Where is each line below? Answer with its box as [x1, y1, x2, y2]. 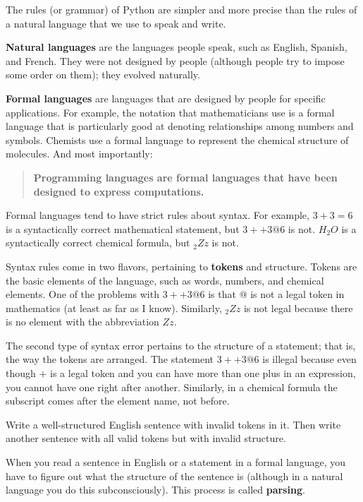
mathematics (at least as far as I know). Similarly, [6, 300, 222, 315]
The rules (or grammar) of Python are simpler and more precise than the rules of [6, 2, 357, 16]
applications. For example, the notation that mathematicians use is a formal [6, 104, 335, 119]
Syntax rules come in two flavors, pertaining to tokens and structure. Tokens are [6, 258, 357, 273]
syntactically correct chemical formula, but [6, 235, 190, 250]
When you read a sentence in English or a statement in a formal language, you [6, 455, 345, 470]
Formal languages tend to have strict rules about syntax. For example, [6, 208, 309, 222]
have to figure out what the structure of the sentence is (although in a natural [6, 468, 343, 483]
